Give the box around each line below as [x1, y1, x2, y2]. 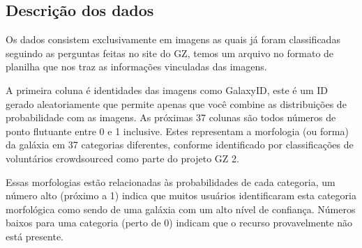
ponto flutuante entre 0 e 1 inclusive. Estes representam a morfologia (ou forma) [6, 123, 349, 138]
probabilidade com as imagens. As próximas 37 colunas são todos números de [6, 110, 336, 125]
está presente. [6, 228, 64, 243]
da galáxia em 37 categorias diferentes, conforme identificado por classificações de [6, 137, 354, 152]
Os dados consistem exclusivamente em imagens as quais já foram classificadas [6, 32, 340, 47]
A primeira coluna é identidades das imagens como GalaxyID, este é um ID [6, 82, 329, 97]
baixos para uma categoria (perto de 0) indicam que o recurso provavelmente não [6, 215, 352, 230]
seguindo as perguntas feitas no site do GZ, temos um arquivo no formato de [6, 45, 334, 60]
